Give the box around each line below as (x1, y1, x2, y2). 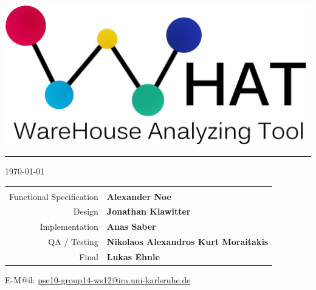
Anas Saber (106, 220, 156, 233)
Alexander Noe (106, 190, 171, 202)
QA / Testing (48, 235, 98, 248)
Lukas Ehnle (106, 250, 160, 263)
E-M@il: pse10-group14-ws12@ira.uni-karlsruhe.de (5, 274, 191, 286)
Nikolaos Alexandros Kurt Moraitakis (106, 235, 269, 248)
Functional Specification (9, 190, 98, 202)
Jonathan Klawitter (106, 205, 191, 218)
